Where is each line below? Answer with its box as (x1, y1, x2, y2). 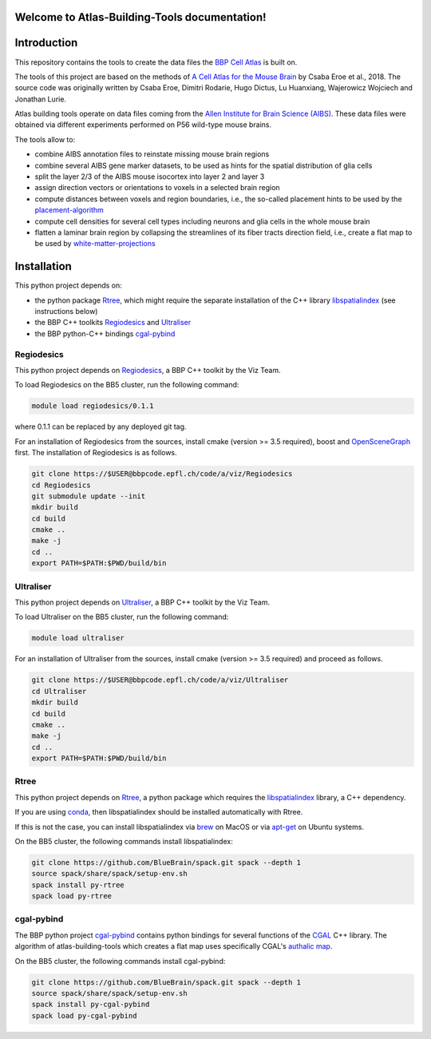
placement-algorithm (34, 205, 104, 215)
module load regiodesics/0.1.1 (31, 402, 155, 410)
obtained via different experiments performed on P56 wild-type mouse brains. (14, 120, 272, 129)
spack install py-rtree (31, 880, 125, 890)
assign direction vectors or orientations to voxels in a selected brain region (34, 183, 280, 192)
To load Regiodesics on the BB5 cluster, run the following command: (14, 380, 239, 390)
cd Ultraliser (31, 687, 87, 696)
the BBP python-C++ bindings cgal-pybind (34, 328, 176, 339)
